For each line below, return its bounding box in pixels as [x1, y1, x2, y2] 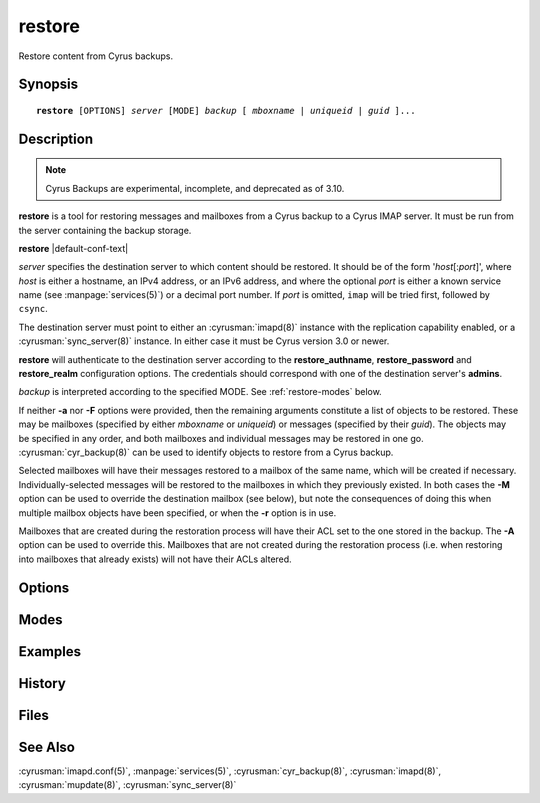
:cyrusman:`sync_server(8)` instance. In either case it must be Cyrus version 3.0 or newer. [18, 335, 390, 347]
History [18, 675, 67, 692]
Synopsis [18, 76, 79, 93]
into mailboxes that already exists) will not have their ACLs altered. [18, 553, 292, 565]
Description [18, 130, 94, 147]
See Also [18, 738, 75, 755]
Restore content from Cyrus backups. [18, 50, 174, 62]
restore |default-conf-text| [18, 242, 129, 254]
